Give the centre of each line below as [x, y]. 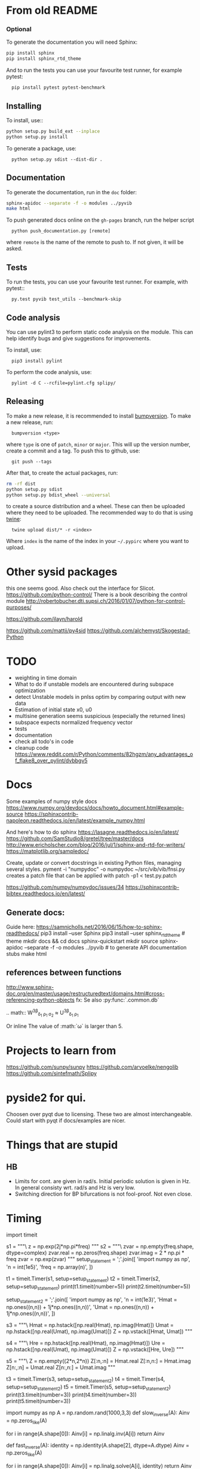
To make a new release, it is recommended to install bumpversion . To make [99, 416]
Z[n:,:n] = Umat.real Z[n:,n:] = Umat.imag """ [61, 1368]
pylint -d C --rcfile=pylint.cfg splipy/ [64, 383]
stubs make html [27, 954]
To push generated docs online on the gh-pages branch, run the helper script [100, 220]
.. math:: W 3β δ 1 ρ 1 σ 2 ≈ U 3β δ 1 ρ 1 [42, 1013]
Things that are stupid [62, 1145]
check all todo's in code [44, 741]
